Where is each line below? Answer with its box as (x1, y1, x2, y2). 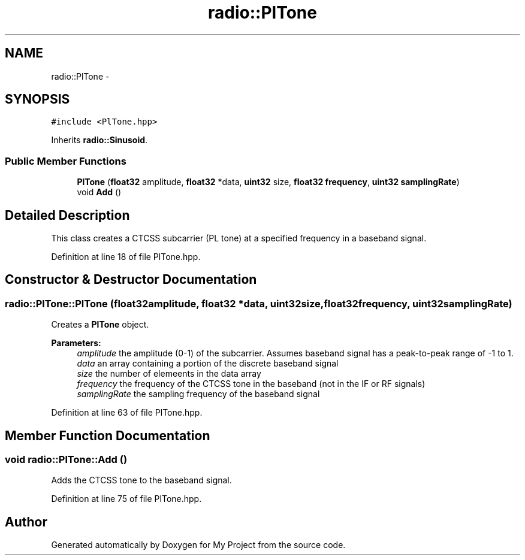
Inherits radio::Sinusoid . (51, 135, 148, 146)
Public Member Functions (5, 155, 126, 167)
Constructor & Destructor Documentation (5, 272, 257, 287)
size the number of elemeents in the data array (77, 368, 261, 379)
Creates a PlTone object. (51, 319, 149, 330)
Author (5, 514, 47, 529)
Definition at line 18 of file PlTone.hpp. (51, 252, 201, 262)
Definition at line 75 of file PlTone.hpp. (51, 494, 202, 504)
